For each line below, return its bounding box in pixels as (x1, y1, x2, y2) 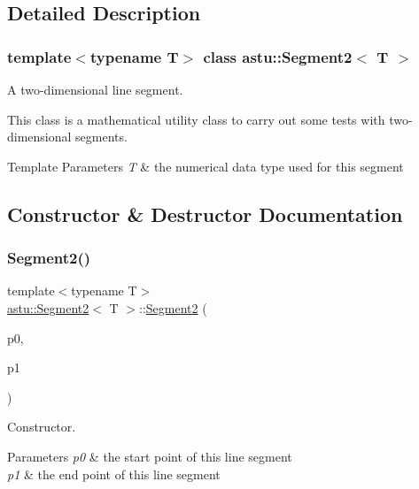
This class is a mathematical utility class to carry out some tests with (7, 110, 385, 128)
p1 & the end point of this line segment (7, 464, 221, 483)
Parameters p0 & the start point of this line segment (7, 447, 292, 465)
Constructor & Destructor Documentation (7, 200, 403, 227)
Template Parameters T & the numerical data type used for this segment (7, 157, 404, 175)
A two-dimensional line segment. (7, 80, 183, 98)
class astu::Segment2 (203, 45, 353, 67)
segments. (75, 127, 128, 146)
